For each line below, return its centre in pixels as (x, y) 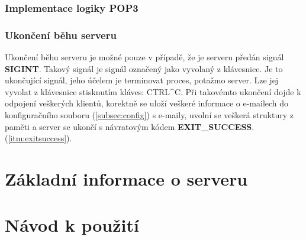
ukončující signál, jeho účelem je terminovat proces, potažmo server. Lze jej (142, 80)
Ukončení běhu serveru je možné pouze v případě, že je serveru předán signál (144, 57)
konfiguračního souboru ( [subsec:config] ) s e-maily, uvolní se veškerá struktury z (149, 115)
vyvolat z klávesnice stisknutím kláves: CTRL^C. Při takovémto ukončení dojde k (153, 91)
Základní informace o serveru (126, 179)
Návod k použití (72, 225)
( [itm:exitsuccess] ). (38, 138)
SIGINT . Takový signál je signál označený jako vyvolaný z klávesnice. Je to (144, 68)
